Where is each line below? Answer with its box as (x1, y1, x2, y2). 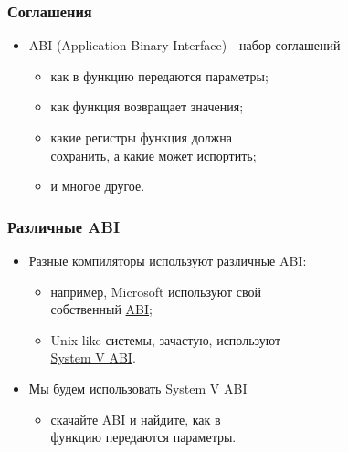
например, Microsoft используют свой (50, 281, 261, 300)
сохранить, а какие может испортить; (50, 145, 257, 164)
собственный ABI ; (50, 300, 153, 319)
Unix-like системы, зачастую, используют (50, 330, 281, 349)
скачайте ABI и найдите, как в (50, 409, 221, 428)
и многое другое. (50, 176, 145, 195)
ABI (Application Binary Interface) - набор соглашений (28, 36, 341, 55)
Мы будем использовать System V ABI (28, 378, 248, 397)
